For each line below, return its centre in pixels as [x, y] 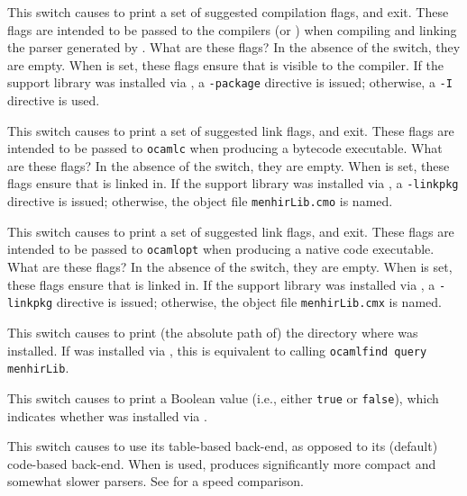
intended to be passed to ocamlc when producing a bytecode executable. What [225, 148]
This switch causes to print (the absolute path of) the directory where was [213, 332]
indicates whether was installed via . [107, 415]
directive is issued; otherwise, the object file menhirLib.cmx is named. [249, 302]
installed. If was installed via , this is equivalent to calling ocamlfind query [217, 350]
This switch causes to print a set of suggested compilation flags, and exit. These [228, 12]
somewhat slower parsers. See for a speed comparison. [156, 481]
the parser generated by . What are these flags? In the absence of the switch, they [234, 47]
